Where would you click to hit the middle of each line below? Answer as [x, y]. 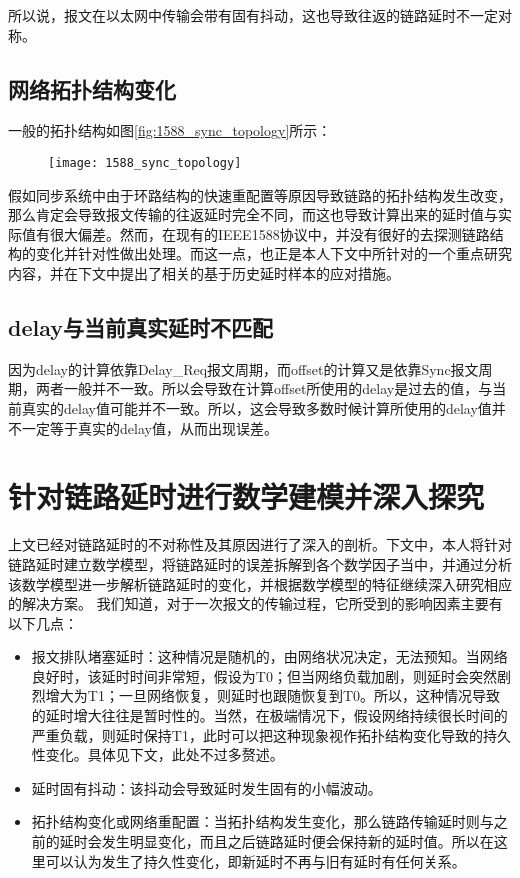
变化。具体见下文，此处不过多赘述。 [164, 754]
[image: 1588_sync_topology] [145, 162]
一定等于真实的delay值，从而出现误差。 [149, 427]
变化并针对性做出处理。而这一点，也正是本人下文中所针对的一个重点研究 [273, 253]
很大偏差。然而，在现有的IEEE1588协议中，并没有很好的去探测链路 [269, 233]
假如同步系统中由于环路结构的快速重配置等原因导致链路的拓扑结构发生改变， [260, 194]
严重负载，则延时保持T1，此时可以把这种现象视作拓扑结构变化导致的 [257, 734]
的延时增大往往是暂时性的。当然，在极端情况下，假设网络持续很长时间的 [269, 715]
